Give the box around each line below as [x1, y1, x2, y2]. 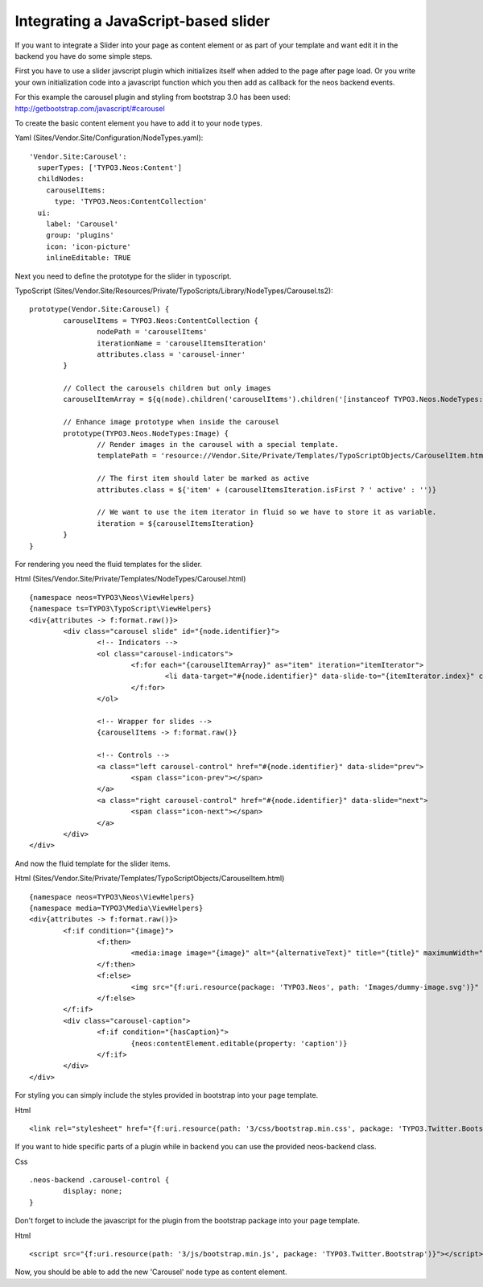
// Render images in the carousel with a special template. [97, 440, 340, 449]
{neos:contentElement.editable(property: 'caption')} [130, 1039, 348, 1048]
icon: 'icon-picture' [45, 242, 132, 251]
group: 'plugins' [45, 230, 114, 240]
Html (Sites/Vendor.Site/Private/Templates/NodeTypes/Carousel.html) [14, 574, 246, 584]
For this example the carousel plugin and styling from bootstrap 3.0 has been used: [14, 93, 291, 102]
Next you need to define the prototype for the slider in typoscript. [14, 271, 232, 281]
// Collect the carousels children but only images [63, 383, 271, 393]
